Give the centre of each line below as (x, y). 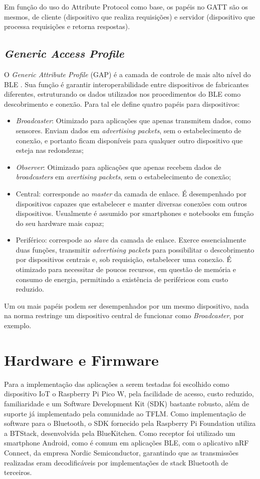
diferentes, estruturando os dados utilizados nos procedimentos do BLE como (122, 94)
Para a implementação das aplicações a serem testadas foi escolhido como (117, 384)
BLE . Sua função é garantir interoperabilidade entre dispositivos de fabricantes (126, 84)
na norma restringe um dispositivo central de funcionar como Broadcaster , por (124, 315)
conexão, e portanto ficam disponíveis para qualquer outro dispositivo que (129, 140)
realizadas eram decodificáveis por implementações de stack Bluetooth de (116, 462)
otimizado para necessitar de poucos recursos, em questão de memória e (126, 269)
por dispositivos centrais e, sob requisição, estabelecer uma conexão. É (123, 259)
